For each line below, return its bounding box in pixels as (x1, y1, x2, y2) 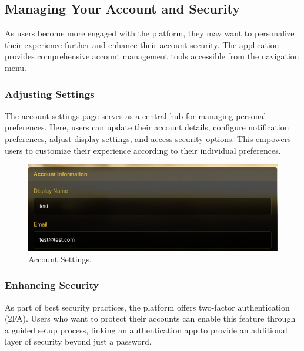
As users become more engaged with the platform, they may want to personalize (5, 27, 295, 39)
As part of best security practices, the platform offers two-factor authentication (5, 301, 290, 313)
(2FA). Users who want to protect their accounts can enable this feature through (5, 312, 296, 325)
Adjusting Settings (5, 86, 95, 101)
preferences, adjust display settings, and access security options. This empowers (5, 132, 291, 144)
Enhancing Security (5, 278, 99, 292)
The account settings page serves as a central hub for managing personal (5, 109, 266, 122)
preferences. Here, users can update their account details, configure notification (5, 121, 289, 133)
